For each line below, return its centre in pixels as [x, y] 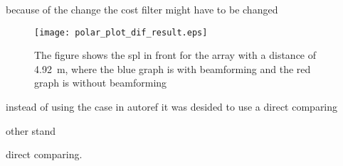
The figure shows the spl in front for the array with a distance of [175, 55]
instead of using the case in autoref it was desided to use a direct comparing [172, 107]
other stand [31, 130]
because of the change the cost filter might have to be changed [142, 9]
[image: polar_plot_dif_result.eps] [121, 32]
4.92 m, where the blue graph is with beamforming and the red [173, 68]
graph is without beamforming [101, 83]
